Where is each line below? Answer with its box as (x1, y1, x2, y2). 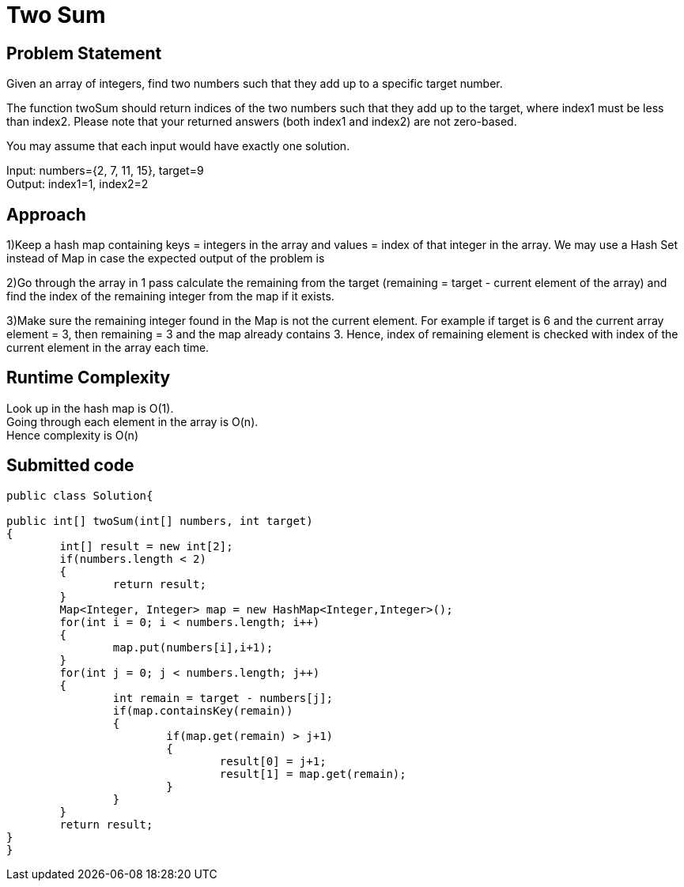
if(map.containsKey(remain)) (112, 704, 293, 717)
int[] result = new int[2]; (59, 539, 233, 553)
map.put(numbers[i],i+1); (112, 640, 274, 654)
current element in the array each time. (6, 341, 210, 355)
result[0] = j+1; (219, 754, 327, 768)
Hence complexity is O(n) (6, 428, 139, 442)
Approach (6, 204, 86, 225)
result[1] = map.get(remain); (219, 767, 406, 780)
